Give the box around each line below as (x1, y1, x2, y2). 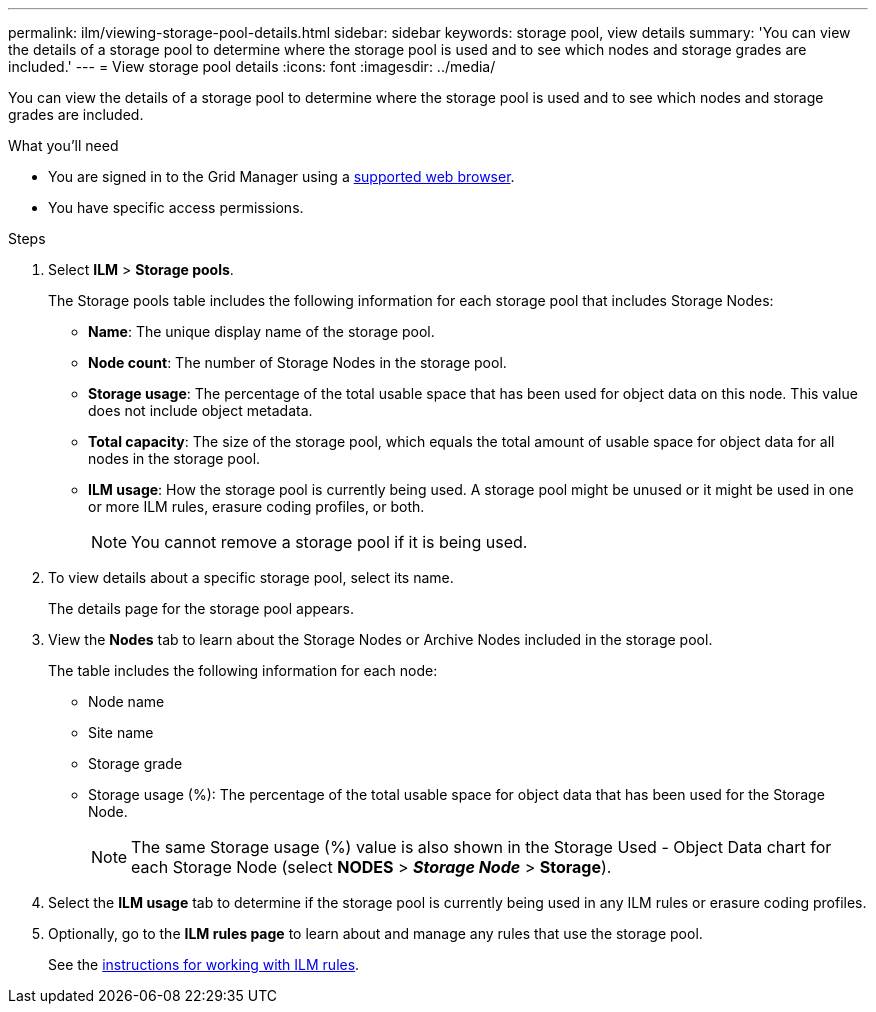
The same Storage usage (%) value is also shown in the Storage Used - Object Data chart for (131, 837, 832, 857)
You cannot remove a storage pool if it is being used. (131, 532, 528, 552)
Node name (88, 693, 165, 710)
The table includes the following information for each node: (48, 662, 438, 679)
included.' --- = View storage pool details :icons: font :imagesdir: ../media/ (8, 58, 496, 75)
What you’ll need (8, 137, 119, 154)
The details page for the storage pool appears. (48, 600, 354, 617)
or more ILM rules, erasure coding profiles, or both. (88, 498, 425, 515)
